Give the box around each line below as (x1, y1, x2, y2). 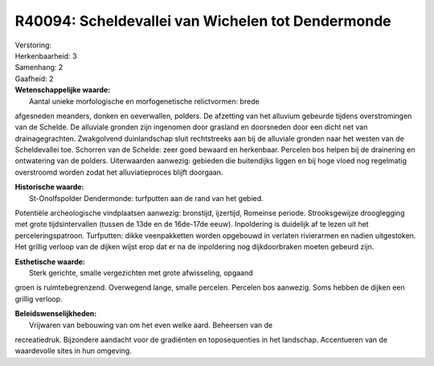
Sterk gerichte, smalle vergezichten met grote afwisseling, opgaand (29, 268, 253, 278)
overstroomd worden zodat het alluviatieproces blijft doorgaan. (14, 167, 223, 177)
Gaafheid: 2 (14, 73, 54, 84)
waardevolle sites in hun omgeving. (14, 346, 132, 356)
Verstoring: (14, 40, 52, 50)
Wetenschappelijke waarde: (14, 85, 111, 95)
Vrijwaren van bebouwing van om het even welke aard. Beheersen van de (29, 320, 273, 330)
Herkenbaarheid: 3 (14, 51, 77, 60)
